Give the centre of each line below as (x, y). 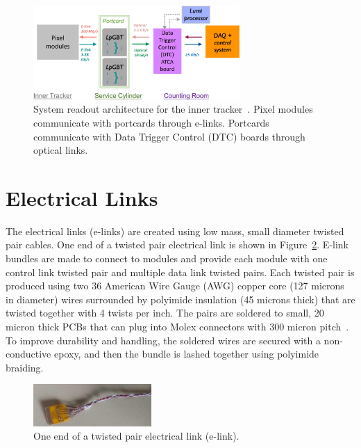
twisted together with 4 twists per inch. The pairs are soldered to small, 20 (165, 313)
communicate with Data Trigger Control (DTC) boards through (169, 136)
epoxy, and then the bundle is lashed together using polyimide (186, 354)
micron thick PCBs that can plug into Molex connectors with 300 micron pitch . (177, 327)
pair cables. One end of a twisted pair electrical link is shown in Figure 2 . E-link (177, 245)
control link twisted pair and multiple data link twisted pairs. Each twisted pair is (180, 272)
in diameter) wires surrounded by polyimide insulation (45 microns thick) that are (180, 299)
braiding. (25, 367)
